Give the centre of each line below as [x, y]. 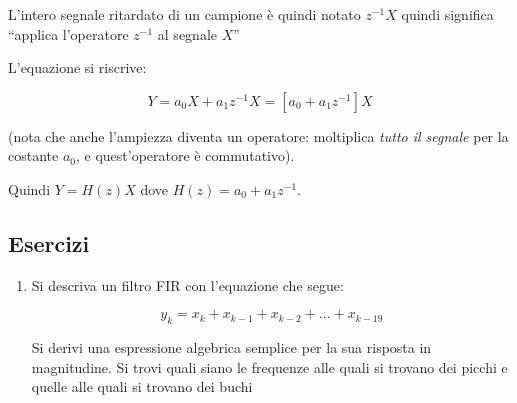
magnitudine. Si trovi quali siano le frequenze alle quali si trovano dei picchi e [269, 366]
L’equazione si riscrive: [77, 67]
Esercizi [49, 242]
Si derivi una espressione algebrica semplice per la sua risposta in [231, 347]
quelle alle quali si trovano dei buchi [142, 386]
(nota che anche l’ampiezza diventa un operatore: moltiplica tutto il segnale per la [258, 135]
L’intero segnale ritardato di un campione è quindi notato [184, 14]
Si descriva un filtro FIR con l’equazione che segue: [187, 284]
